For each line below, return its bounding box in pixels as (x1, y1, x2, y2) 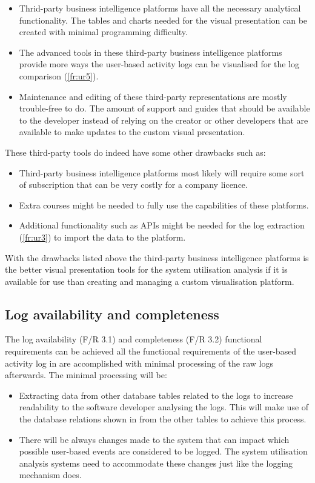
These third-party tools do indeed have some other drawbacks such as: (5, 145, 266, 158)
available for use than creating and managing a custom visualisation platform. (5, 275, 294, 287)
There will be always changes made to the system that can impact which (19, 433, 290, 445)
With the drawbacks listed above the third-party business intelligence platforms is (5, 251, 309, 264)
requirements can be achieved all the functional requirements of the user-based (5, 345, 297, 358)
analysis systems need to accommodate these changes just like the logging (19, 456, 293, 469)
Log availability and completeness (5, 304, 219, 323)
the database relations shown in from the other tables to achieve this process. (19, 413, 307, 425)
